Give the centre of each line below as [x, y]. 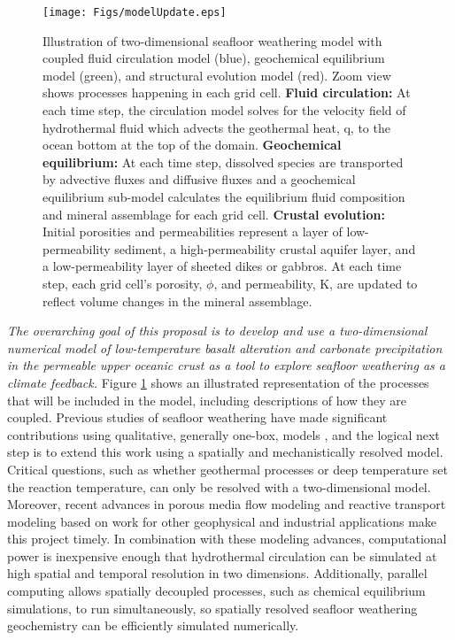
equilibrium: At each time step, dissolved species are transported [223, 162]
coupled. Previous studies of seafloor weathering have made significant [197, 417]
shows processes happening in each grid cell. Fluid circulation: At [227, 93]
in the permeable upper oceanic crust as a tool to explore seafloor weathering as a [226, 365]
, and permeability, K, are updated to [316, 283]
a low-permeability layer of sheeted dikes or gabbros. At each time [222, 266]
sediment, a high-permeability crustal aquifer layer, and [265, 248]
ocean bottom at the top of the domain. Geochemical [192, 145]
